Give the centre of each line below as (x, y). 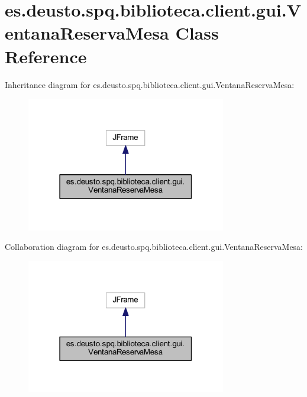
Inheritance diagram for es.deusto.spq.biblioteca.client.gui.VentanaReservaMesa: (150, 84)
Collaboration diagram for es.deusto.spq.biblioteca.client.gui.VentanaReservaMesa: (154, 247)
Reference (46, 56)
